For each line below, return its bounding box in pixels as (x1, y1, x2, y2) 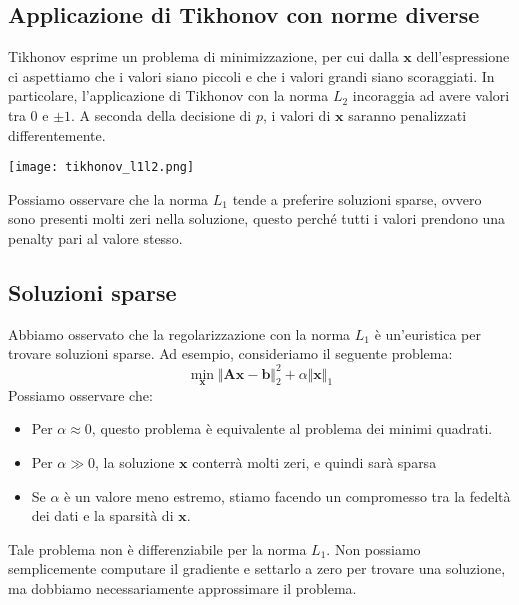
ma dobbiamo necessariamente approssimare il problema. (8, 577, 357, 598)
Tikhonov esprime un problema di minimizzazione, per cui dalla (8, 46, 399, 67)
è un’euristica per (374, 323, 481, 344)
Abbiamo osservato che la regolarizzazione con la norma (8, 323, 351, 344)
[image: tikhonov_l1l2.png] (8, 160, 195, 175)
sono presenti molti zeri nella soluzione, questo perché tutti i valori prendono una (8, 208, 506, 229)
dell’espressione (416, 46, 510, 67)
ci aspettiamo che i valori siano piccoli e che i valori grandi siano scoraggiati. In (8, 65, 495, 86)
